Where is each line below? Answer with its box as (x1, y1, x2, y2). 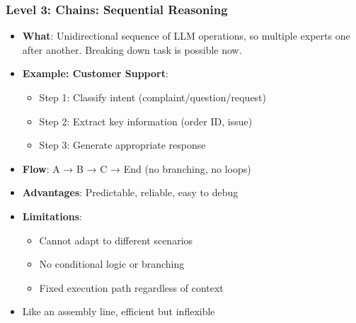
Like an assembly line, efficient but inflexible (22, 304, 215, 319)
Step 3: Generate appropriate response (39, 137, 206, 152)
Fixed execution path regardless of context (39, 280, 224, 295)
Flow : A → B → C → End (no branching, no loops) (22, 161, 251, 176)
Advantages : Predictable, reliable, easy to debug (22, 185, 239, 200)
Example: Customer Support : (22, 66, 168, 81)
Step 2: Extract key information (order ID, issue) (39, 113, 253, 128)
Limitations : (22, 208, 82, 223)
